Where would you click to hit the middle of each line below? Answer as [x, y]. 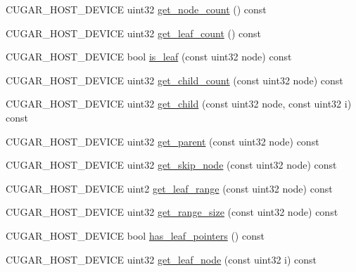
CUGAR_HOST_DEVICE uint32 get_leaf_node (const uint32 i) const [161, 259]
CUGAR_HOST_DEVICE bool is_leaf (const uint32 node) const [149, 57]
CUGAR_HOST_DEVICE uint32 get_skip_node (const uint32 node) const [171, 165]
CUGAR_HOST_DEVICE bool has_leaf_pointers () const [135, 235]
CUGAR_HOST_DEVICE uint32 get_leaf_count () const [134, 33]
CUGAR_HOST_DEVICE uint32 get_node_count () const [136, 9]
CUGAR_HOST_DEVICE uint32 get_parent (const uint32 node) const [163, 141]
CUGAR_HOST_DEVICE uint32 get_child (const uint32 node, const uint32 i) [179, 104]
